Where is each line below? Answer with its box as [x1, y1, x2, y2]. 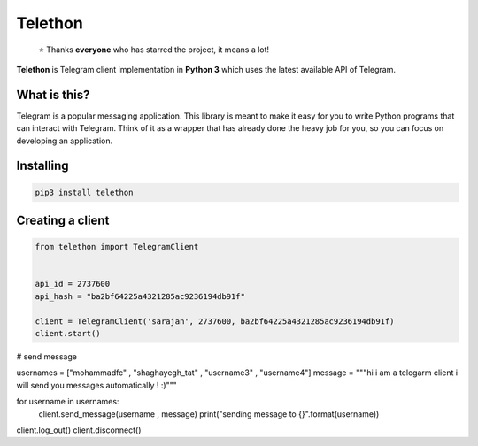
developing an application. [16, 135, 113, 146]
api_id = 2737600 [35, 279, 111, 289]
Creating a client [16, 213, 110, 228]
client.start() [35, 328, 101, 338]
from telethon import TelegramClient [35, 242, 199, 252]
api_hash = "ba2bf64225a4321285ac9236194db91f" [35, 291, 245, 301]
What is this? [16, 87, 90, 102]
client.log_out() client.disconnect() [16, 425, 142, 435]
